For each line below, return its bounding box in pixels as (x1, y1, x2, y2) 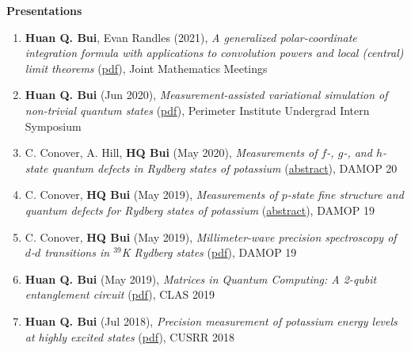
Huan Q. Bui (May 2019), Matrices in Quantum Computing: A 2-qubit (25, 270, 377, 287)
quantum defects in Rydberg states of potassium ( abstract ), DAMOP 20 (51, 159, 398, 176)
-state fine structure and (287, 186, 404, 203)
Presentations (6, 2, 82, 18)
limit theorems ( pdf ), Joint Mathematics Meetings (25, 59, 268, 76)
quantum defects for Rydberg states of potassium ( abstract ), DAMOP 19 (25, 201, 375, 218)
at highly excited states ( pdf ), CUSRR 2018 (25, 328, 235, 345)
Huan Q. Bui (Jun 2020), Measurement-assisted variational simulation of (25, 86, 388, 103)
